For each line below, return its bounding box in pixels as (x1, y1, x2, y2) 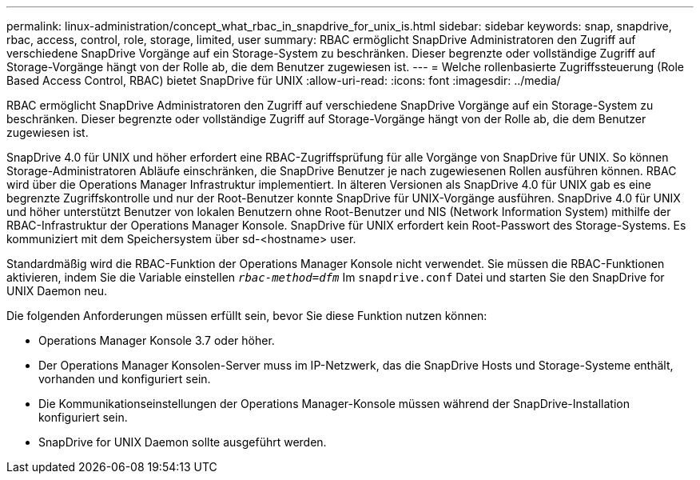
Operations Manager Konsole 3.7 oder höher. (38, 334, 275, 347)
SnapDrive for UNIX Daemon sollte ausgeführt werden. (38, 435, 327, 449)
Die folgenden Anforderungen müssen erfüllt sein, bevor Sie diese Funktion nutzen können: (6, 309, 487, 322)
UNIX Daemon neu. (6, 284, 107, 298)
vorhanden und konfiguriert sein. (38, 372, 211, 386)
